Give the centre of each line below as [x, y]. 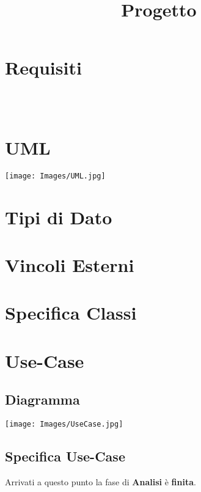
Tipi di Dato [59, 217]
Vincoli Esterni [70, 264]
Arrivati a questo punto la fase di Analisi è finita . [100, 481]
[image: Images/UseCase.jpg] [64, 424]
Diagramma [42, 399]
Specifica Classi [71, 313]
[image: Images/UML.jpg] [55, 176]
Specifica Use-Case [65, 456]
